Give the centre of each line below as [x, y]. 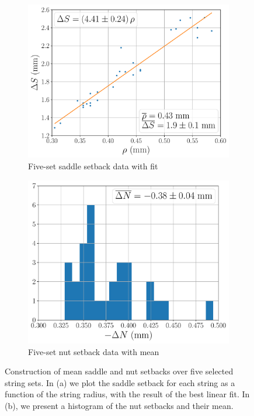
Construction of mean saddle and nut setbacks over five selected [119, 371]
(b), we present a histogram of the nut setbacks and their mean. [119, 405]
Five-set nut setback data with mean [94, 351]
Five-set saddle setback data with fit [93, 166]
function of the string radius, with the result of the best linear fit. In [127, 394]
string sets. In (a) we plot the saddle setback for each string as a [120, 382]
